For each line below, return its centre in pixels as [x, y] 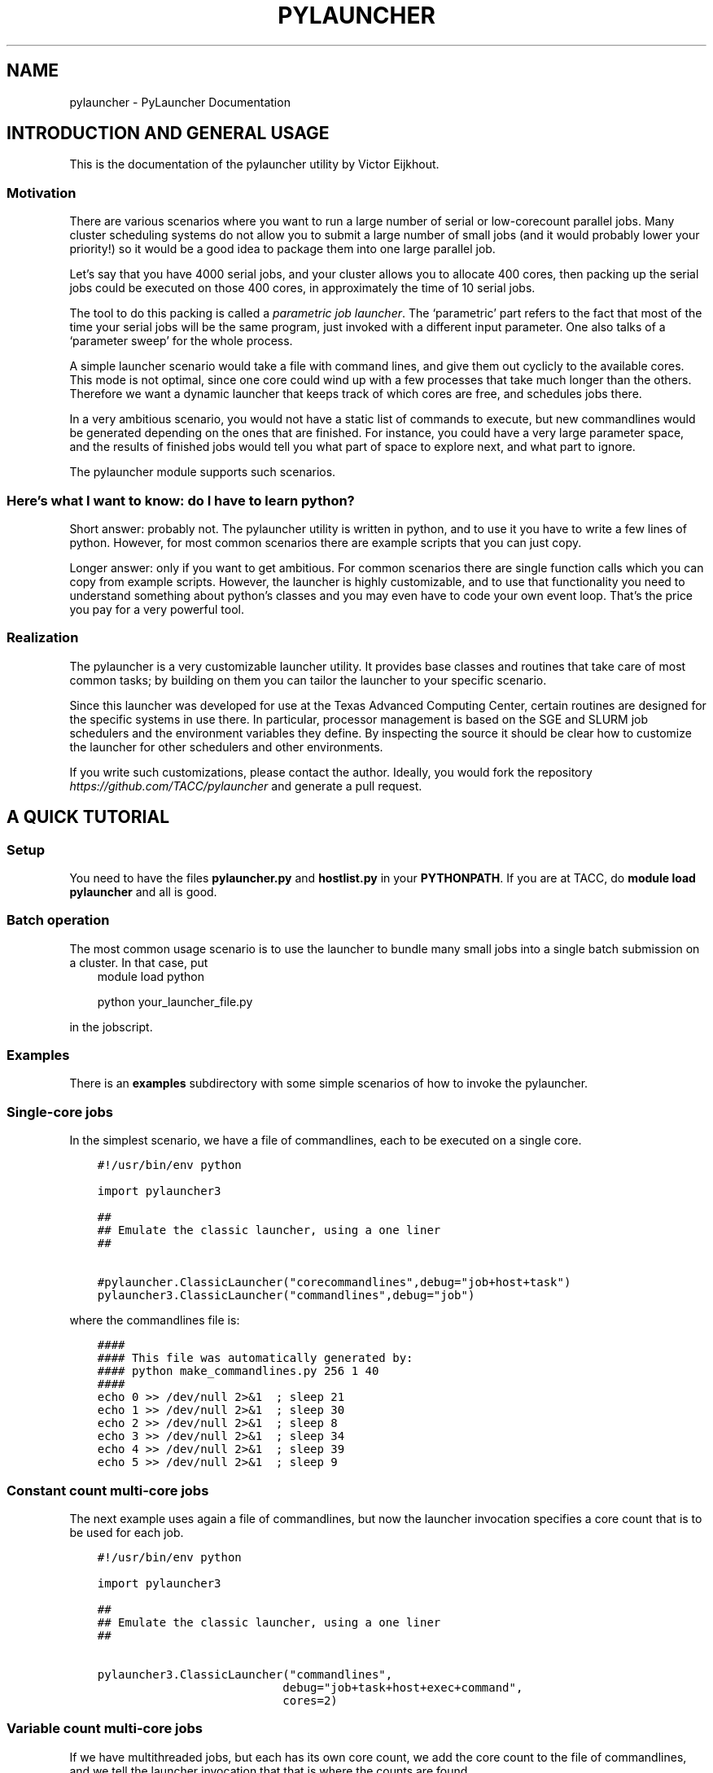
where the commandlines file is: [155, 1320]
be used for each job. [127, 1532]
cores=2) [310, 1700]
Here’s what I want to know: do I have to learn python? [181, 500]
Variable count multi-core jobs [105, 1729]
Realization [43, 638]
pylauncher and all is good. [143, 891]
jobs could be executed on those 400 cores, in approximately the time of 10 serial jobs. [302, 288]
